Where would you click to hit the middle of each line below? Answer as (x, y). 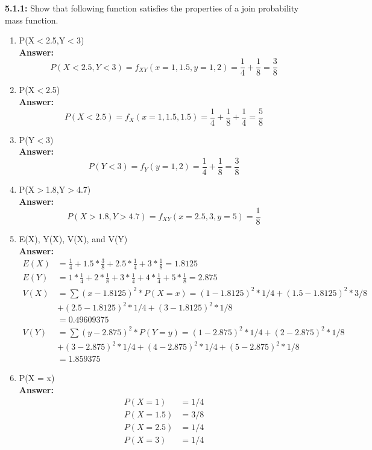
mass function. (32, 20)
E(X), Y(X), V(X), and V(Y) (73, 239)
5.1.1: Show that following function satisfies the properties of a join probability (152, 8)
